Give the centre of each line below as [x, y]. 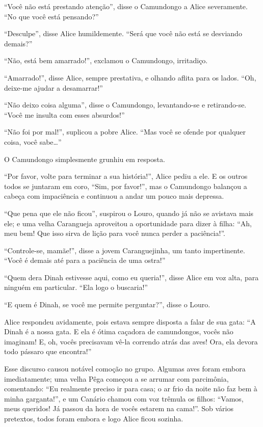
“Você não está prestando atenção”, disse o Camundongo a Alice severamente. [126, 6]
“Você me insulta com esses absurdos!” [64, 114]
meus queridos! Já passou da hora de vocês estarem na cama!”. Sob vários [119, 408]
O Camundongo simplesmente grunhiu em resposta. [85, 159]
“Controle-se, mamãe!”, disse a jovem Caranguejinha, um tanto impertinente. [125, 250]
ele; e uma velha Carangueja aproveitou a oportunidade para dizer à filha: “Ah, [128, 223]
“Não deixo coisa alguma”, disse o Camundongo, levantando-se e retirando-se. [125, 105]
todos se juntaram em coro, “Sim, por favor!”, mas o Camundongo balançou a [126, 186]
